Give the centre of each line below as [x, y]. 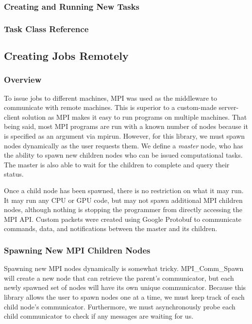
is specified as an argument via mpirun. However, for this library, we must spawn [125, 136]
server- [229, 107]
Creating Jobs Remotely [66, 56]
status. [14, 174]
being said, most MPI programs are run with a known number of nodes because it [126, 126]
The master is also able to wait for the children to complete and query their [117, 164]
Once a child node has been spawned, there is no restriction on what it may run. [124, 190]
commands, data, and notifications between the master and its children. [111, 228]
